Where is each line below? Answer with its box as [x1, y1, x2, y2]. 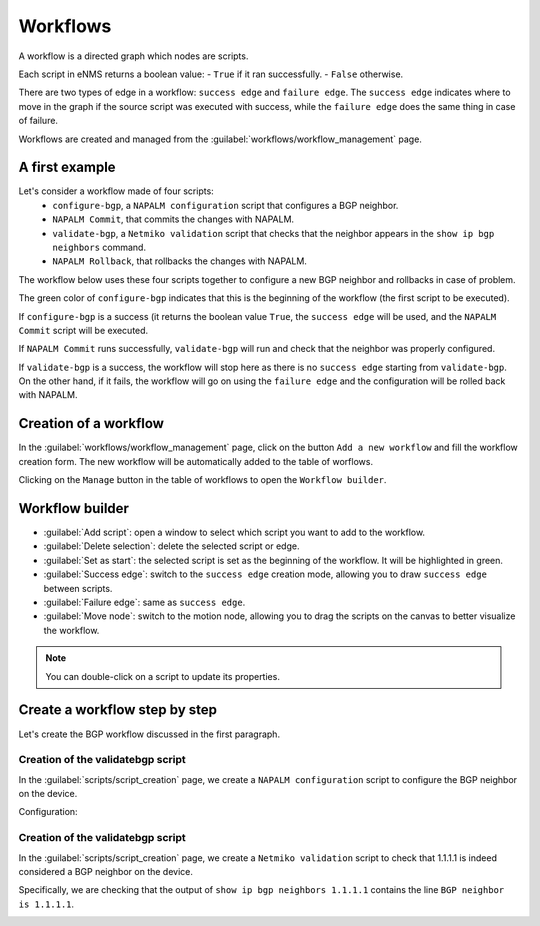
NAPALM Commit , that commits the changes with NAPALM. [52, 213, 295, 225]
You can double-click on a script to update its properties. [45, 670, 280, 682]
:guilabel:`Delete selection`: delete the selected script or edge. [43, 540, 300, 552]
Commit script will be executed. [18, 324, 149, 336]
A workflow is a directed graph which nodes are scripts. [18, 50, 249, 62]
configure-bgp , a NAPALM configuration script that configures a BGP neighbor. [52, 199, 399, 211]
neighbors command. [52, 241, 147, 253]
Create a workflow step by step [18, 701, 218, 719]
